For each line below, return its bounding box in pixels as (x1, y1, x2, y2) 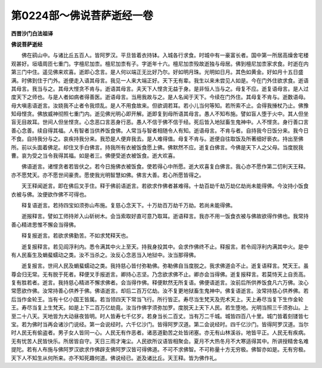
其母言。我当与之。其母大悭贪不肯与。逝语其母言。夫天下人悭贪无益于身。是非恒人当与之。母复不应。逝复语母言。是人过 (11, 85, 309, 92)
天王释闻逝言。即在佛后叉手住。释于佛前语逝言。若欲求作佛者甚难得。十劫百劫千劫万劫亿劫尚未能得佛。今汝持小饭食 (21, 182, 309, 189)
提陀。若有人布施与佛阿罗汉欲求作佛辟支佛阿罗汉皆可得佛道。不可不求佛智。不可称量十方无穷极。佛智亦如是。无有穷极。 (11, 346, 309, 353)
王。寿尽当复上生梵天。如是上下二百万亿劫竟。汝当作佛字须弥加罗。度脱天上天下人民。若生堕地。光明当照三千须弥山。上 (11, 304, 309, 311)
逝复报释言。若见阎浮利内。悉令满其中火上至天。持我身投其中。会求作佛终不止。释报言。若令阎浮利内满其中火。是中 (21, 243, 309, 250)
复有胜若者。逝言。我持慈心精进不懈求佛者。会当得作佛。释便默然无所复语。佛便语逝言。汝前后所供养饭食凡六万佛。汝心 (11, 279, 309, 286)
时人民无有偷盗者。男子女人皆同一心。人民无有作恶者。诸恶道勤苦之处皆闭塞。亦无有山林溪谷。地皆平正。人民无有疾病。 (11, 329, 309, 336)
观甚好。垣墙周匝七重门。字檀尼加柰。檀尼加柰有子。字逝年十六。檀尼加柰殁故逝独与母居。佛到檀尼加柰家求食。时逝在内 (11, 60, 309, 67)
